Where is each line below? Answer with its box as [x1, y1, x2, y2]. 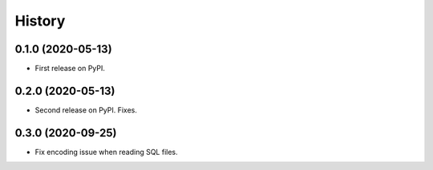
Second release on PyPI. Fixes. [34, 105, 138, 115]
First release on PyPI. [34, 64, 106, 73]
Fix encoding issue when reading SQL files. [34, 147, 178, 156]
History [14, 12, 66, 30]
